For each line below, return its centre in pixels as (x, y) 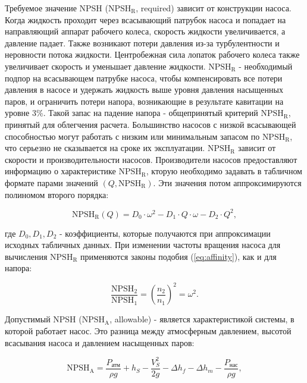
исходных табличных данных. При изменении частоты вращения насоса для (143, 245)
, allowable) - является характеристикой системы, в (202, 319)
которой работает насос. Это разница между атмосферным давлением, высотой (148, 331)
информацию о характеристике (60, 171)
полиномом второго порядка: (57, 194)
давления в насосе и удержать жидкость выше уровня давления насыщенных (144, 90)
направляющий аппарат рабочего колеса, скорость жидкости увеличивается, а (145, 31)
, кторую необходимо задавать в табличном (224, 171)
